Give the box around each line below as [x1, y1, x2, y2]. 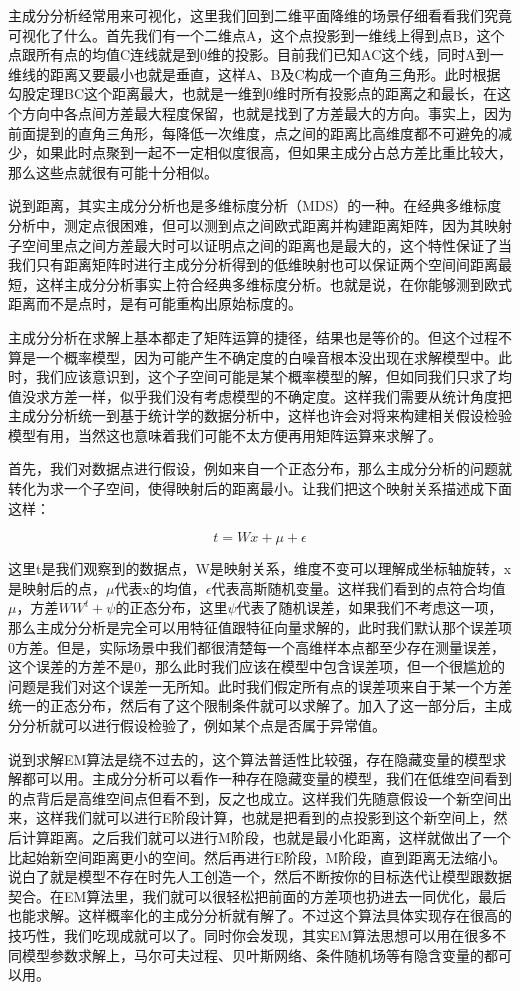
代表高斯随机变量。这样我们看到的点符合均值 [211, 577, 506, 598]
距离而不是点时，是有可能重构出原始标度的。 [8, 293, 302, 314]
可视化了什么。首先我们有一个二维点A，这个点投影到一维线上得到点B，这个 [8, 24, 505, 45]
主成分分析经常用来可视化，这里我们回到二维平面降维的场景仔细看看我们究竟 [8, 5, 512, 25]
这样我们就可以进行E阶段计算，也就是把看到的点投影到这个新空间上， [35, 807, 494, 828]
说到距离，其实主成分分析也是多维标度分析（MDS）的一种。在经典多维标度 [8, 195, 502, 216]
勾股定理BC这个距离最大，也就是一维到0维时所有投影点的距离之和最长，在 [8, 83, 498, 104]
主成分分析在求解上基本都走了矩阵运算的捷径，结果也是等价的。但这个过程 [8, 326, 498, 347]
